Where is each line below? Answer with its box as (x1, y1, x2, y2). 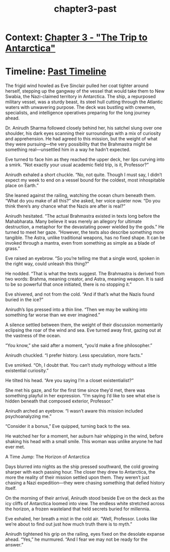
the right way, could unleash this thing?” (5, 260, 89, 267)
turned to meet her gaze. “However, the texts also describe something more (5, 229, 164, 236)
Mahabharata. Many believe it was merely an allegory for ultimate (5, 218, 142, 224)
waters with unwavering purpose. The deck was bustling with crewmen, (5, 104, 156, 110)
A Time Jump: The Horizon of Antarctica (5, 454, 90, 460)
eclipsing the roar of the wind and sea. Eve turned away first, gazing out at (5, 327, 161, 333)
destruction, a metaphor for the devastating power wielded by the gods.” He (5, 224, 165, 230)
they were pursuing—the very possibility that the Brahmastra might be (5, 141, 152, 148)
